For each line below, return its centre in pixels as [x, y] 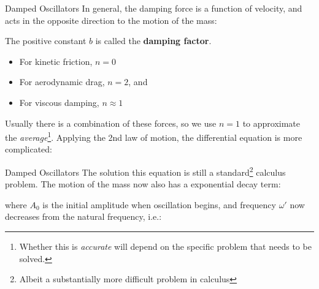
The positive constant [46, 41]
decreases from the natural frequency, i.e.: [83, 216]
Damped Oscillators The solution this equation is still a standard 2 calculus [145, 171]
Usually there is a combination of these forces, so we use [111, 123]
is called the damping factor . [153, 41]
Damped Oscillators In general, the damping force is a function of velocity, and [154, 8]
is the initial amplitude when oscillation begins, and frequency [159, 204]
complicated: [29, 149]
